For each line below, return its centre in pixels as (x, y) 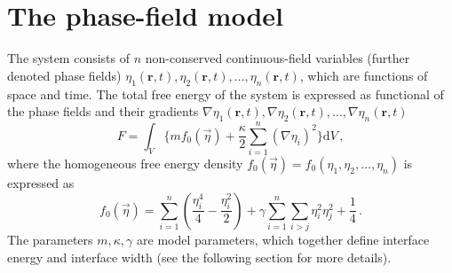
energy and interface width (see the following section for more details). (199, 257)
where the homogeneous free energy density (125, 164)
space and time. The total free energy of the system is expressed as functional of (226, 94)
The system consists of (69, 58)
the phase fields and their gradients (103, 111)
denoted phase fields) (64, 75)
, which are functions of (364, 75)
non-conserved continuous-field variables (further (278, 58)
